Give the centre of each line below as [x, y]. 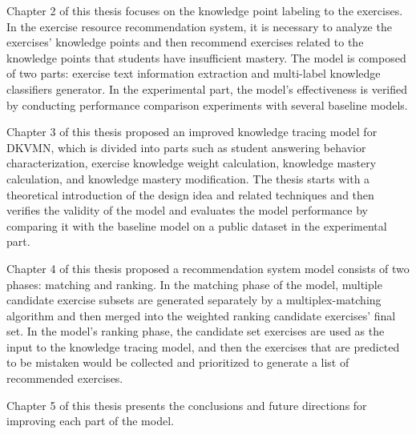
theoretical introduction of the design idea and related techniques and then [190, 194]
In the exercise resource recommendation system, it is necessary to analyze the [199, 26]
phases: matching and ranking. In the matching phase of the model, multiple [194, 284]
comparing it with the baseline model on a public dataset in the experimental [197, 225]
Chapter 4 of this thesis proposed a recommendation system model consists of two [208, 268]
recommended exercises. [65, 378]
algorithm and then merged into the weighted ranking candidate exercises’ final [201, 315]
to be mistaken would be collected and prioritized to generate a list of [178, 362]
